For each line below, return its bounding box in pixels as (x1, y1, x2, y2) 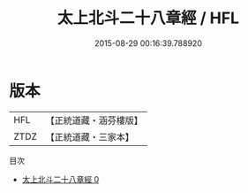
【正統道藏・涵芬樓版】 (45, 114, 144, 127)
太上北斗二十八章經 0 (21, 174, 100, 184)
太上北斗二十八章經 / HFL (56, 8, 240, 28)
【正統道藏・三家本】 (45, 130, 135, 143)
